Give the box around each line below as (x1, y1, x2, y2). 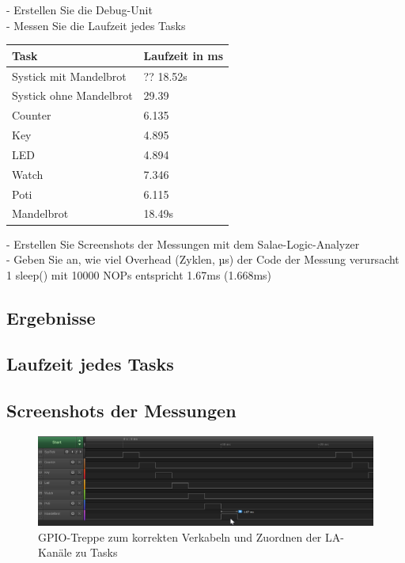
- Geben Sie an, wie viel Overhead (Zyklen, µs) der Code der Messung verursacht (6, 251, 399, 268)
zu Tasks (75, 544, 118, 561)
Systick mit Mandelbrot (12, 67, 127, 84)
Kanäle (38, 544, 72, 561)
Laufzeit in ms (143, 47, 224, 63)
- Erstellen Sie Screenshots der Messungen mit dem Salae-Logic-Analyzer (6, 235, 360, 252)
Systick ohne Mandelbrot (12, 87, 133, 104)
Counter (12, 107, 51, 124)
